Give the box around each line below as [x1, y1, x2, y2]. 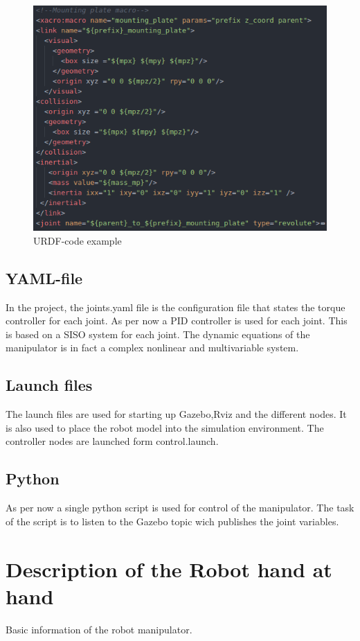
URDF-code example [33, 233, 122, 247]
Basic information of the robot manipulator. [6, 622, 192, 636]
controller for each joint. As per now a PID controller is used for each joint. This [6, 313, 348, 328]
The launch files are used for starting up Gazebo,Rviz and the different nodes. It [6, 407, 347, 421]
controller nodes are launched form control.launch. [6, 434, 219, 448]
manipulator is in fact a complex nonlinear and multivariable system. [6, 340, 299, 355]
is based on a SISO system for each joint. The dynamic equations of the [6, 326, 310, 341]
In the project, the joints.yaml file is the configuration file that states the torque [6, 299, 345, 314]
